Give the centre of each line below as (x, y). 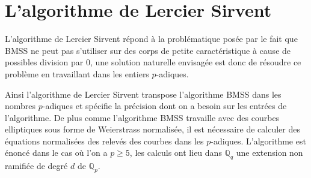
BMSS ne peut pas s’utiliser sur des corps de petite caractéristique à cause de (148, 50)
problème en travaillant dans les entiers (77, 73)
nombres (20, 106)
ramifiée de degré (36, 166)
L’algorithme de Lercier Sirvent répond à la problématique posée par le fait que (151, 39)
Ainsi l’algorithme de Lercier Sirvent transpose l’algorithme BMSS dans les (143, 94)
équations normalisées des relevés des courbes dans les (104, 141)
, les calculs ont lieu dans (176, 153)
